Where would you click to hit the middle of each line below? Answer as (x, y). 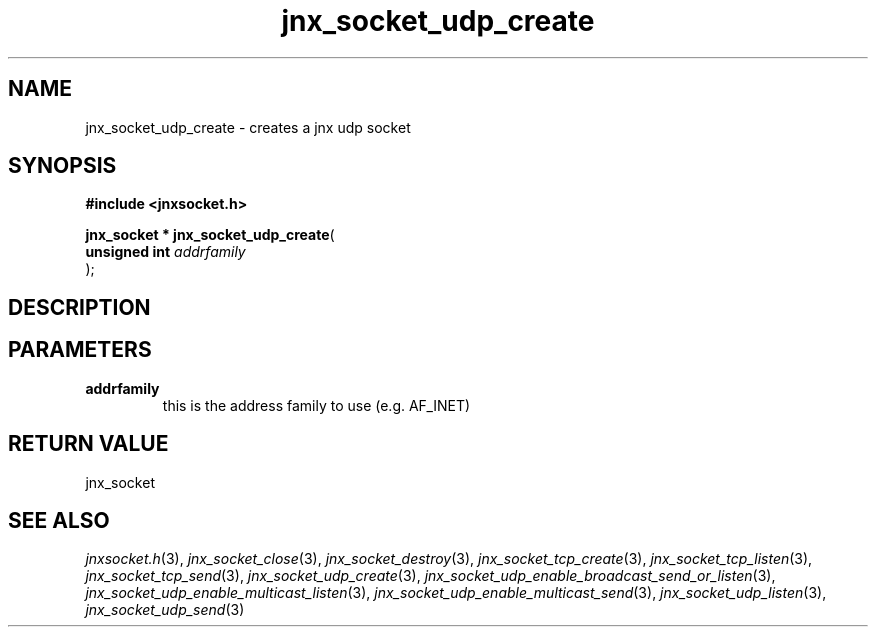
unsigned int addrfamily (165, 252)
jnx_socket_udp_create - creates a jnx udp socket (248, 127)
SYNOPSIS (62, 166)
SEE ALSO (59, 520)
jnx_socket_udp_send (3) (165, 610)
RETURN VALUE (88, 444)
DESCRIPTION (79, 307)
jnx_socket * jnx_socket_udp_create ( (210, 235)
